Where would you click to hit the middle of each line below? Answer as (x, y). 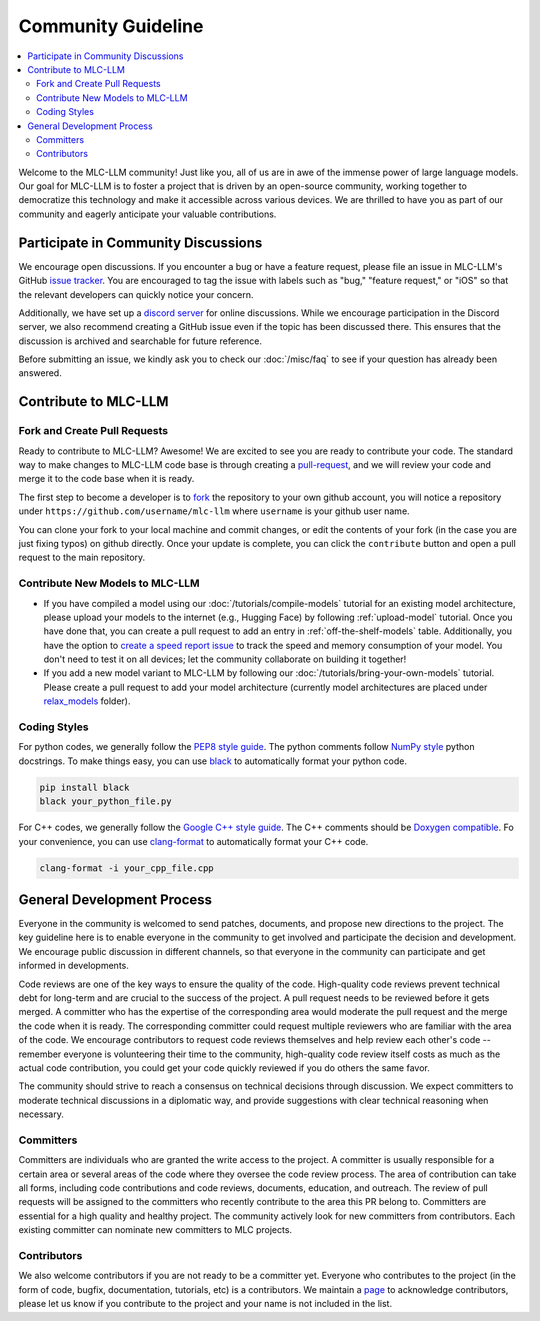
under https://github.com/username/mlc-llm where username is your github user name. (214, 511)
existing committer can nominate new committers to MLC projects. (155, 1230)
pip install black (84, 787)
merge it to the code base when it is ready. (106, 479)
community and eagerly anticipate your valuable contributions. (147, 214)
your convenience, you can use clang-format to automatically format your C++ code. (193, 841)
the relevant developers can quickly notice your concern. (136, 294)
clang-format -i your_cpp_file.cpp (126, 868)
